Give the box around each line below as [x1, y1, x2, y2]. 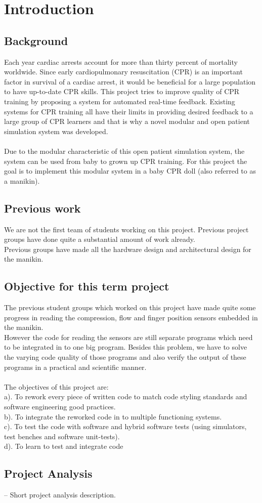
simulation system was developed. [4, 125, 108, 136]
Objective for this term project [4, 278, 169, 294]
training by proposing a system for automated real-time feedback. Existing [4, 96, 235, 106]
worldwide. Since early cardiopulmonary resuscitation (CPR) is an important [4, 66, 243, 77]
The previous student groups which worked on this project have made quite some [4, 302, 256, 313]
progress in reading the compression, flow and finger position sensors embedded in [4, 312, 258, 322]
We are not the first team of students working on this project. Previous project [4, 224, 249, 234]
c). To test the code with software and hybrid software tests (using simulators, [4, 421, 247, 432]
